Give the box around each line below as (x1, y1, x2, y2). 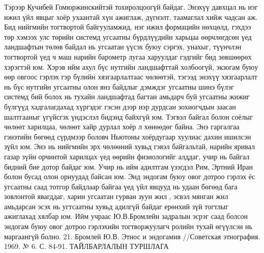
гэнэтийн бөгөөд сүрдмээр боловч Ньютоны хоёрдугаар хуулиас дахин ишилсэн (4, 131, 251, 142)
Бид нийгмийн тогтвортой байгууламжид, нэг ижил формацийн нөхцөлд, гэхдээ (4, 21, 251, 32)
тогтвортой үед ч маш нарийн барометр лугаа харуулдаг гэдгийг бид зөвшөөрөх (4, 51, 252, 62)
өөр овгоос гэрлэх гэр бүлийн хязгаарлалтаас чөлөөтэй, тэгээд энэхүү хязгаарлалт (4, 71, 257, 82)
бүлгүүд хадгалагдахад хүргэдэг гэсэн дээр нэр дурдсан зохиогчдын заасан (4, 101, 236, 111)
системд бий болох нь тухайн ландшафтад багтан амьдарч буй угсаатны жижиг (4, 91, 250, 102)
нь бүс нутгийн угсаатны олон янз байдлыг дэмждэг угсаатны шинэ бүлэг (4, 81, 234, 92)
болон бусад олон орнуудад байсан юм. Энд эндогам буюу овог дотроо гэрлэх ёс (4, 171, 255, 182)
